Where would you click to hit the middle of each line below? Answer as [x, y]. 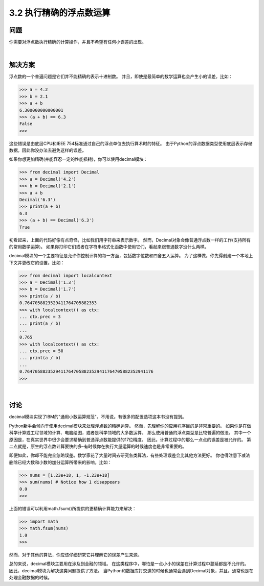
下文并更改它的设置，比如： [37, 263]
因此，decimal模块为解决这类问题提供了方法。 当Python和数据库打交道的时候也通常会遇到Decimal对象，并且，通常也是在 [131, 570]
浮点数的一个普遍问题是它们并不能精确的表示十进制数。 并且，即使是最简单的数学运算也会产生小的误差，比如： [121, 76]
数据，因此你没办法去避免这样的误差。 [48, 150]
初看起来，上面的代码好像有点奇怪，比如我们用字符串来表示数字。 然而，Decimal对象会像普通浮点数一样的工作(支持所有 [130, 240]
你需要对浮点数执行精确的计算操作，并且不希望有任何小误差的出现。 [77, 42]
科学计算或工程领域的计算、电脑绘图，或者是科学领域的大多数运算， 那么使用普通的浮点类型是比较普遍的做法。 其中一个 [130, 433]
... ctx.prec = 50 [41, 351]
